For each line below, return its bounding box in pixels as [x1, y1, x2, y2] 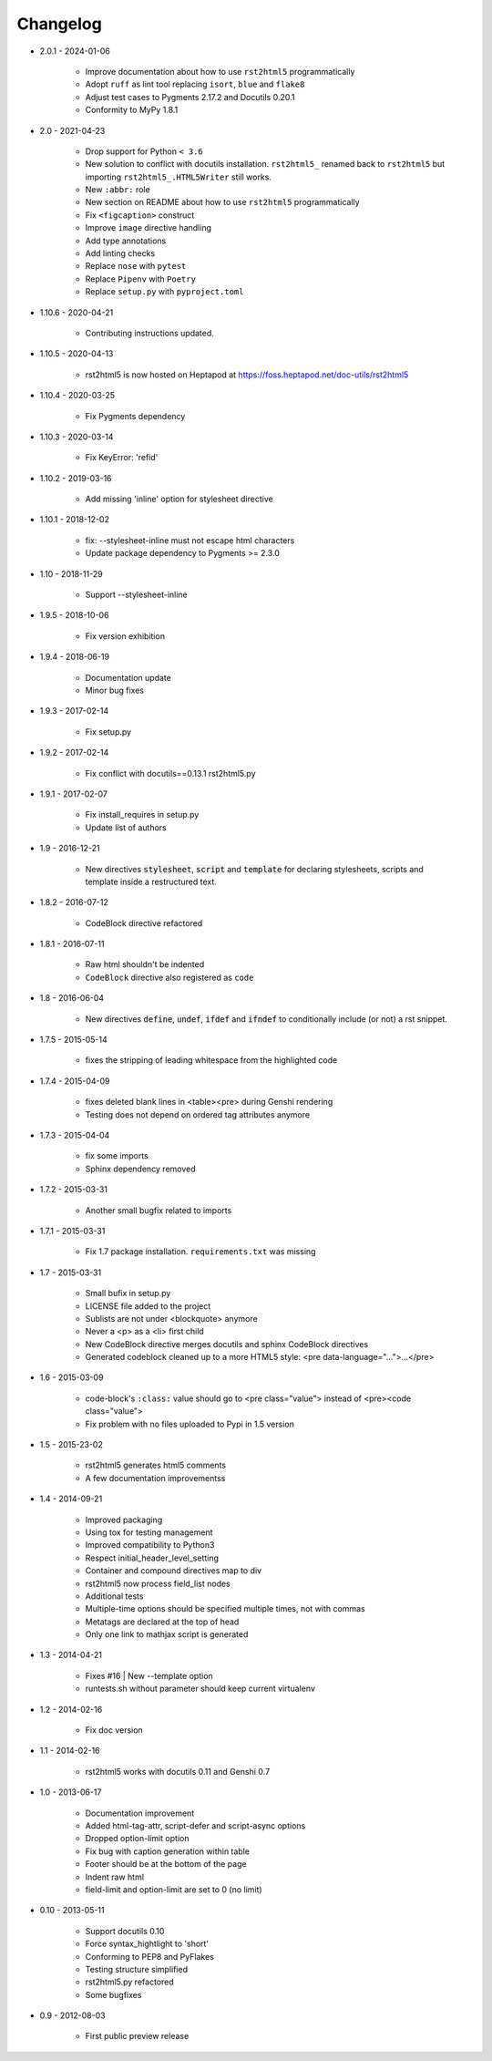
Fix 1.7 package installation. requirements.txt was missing [85, 1246, 316, 1257]
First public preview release [85, 2031, 190, 2042]
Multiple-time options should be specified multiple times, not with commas [85, 1603, 365, 1614]
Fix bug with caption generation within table [85, 1846, 251, 1857]
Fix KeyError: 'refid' [85, 452, 159, 463]
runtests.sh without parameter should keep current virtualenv [85, 1683, 316, 1695]
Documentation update [85, 672, 172, 683]
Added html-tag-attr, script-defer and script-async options [85, 1820, 306, 1831]
